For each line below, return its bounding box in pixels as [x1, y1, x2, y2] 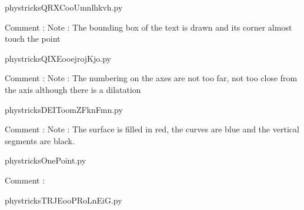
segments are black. [5, 134, 75, 146]
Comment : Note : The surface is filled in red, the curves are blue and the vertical [5, 123, 299, 135]
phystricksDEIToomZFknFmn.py [5, 103, 123, 115]
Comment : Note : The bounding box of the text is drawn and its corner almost [5, 21, 292, 33]
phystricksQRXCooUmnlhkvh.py [5, 1, 123, 13]
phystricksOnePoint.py [5, 154, 86, 166]
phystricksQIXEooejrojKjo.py [5, 52, 111, 64]
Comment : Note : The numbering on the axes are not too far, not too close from [5, 72, 298, 84]
